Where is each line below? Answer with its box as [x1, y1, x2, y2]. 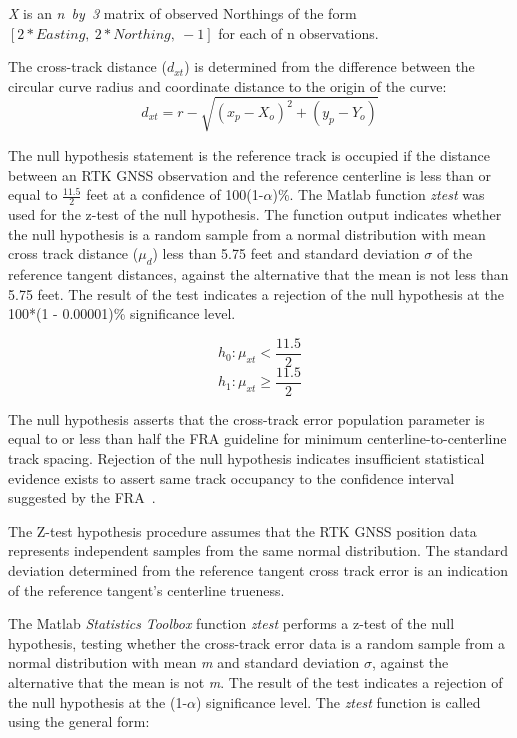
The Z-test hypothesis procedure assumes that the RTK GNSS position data [8, 520, 477, 541]
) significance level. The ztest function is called [196, 691, 481, 712]
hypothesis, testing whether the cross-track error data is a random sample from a [8, 632, 506, 653]
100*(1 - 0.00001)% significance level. [8, 303, 236, 324]
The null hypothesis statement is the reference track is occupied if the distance [8, 144, 490, 165]
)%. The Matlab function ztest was [272, 184, 485, 205]
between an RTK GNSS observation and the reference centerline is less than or [8, 164, 491, 185]
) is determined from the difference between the [184, 56, 475, 77]
